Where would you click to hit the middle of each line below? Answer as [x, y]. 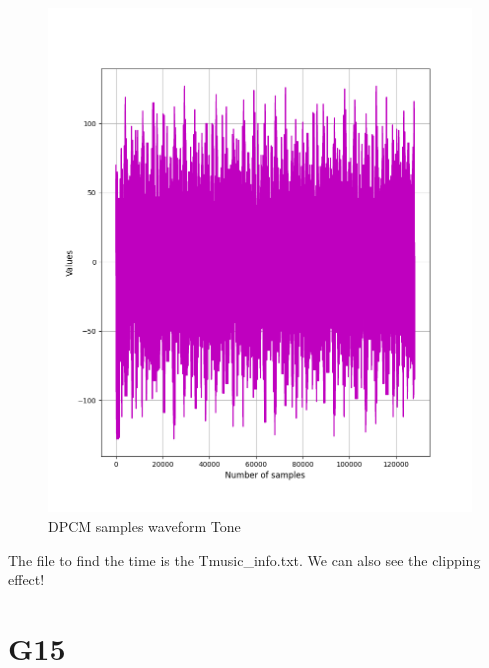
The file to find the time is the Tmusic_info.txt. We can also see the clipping [244, 559]
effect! [26, 579]
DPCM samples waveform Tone [144, 525]
